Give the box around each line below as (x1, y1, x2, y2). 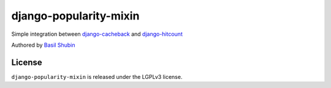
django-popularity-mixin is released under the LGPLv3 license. (11, 73, 183, 80)
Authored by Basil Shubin (11, 41, 75, 49)
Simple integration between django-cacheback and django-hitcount (11, 30, 183, 38)
